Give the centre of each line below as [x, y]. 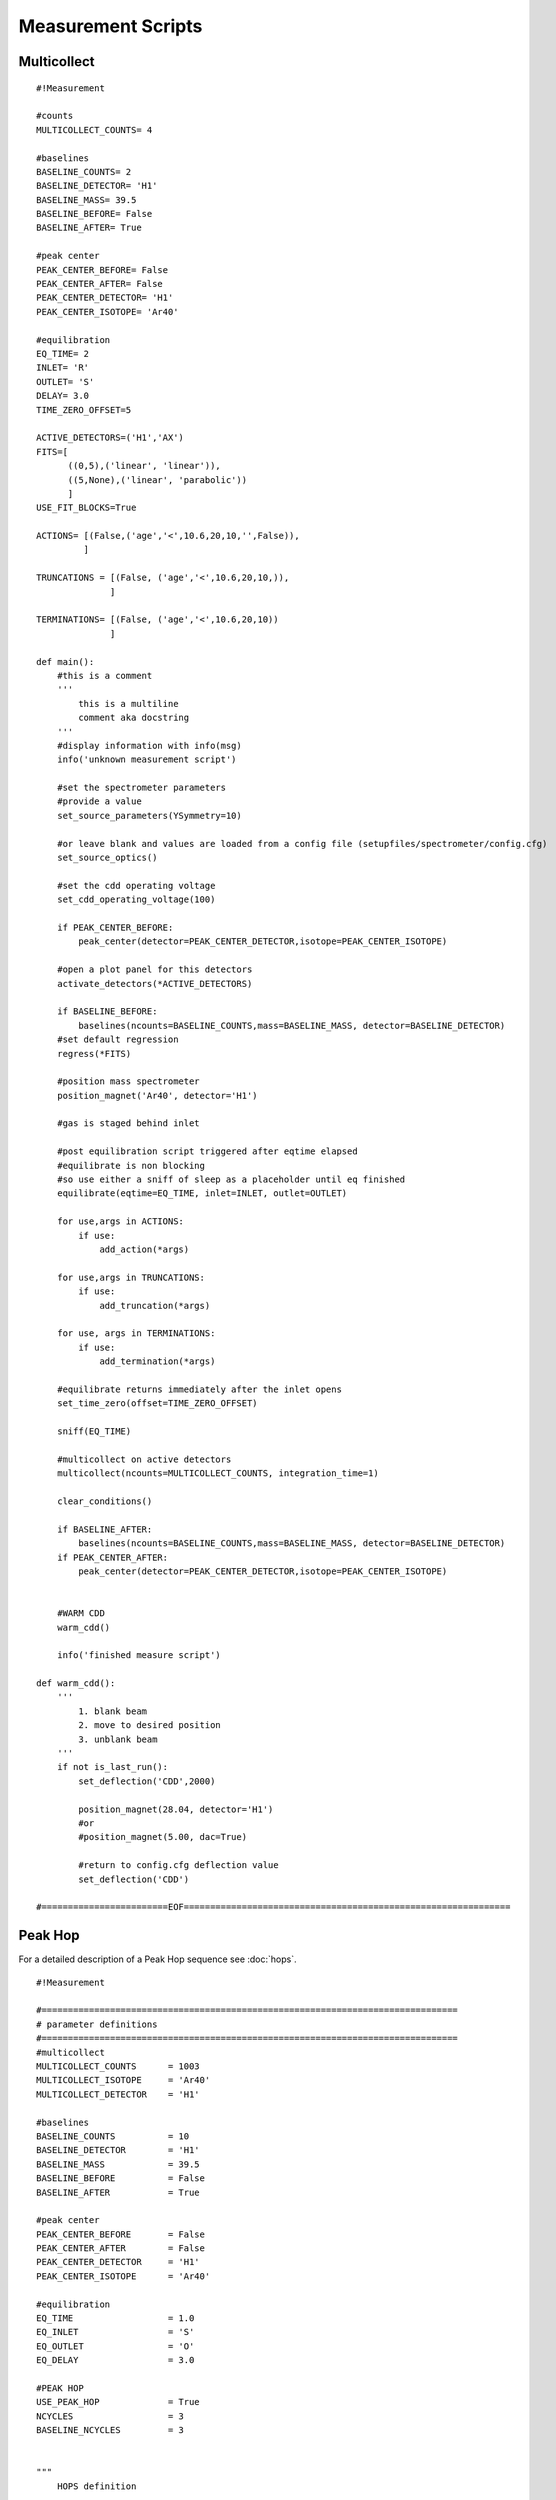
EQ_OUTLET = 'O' [115, 2346]
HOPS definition [96, 2486]
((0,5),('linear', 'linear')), [144, 466]
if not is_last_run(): [112, 1767]
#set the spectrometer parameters [141, 788]
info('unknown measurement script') [146, 759]
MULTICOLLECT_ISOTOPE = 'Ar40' [123, 2080]
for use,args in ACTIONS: [120, 1221]
